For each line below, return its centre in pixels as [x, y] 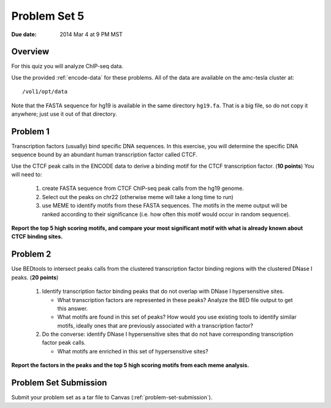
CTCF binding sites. [37, 236]
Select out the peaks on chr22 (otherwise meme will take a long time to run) [138, 197]
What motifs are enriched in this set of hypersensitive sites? [133, 351]
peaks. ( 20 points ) [35, 277]
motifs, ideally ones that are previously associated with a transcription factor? [155, 325]
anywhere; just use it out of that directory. [64, 114]
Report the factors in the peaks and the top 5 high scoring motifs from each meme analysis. [130, 365]
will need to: [27, 175]
